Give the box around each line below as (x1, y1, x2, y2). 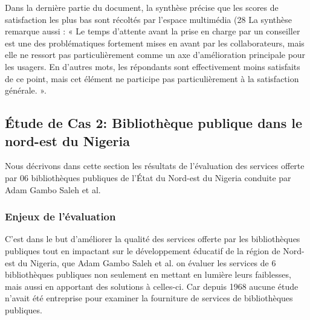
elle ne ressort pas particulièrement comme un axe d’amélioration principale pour (5, 48, 306, 61)
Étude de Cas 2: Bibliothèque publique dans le (5, 114, 303, 132)
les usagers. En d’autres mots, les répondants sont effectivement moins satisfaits (5, 60, 300, 72)
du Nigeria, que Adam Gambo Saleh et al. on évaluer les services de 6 (18, 256, 276, 269)
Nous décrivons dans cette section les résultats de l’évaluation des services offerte (5, 159, 305, 172)
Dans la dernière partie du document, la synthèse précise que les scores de (5, 1, 279, 13)
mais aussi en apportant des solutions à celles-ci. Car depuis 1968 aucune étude (5, 280, 299, 292)
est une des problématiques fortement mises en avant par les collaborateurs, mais (5, 36, 305, 49)
